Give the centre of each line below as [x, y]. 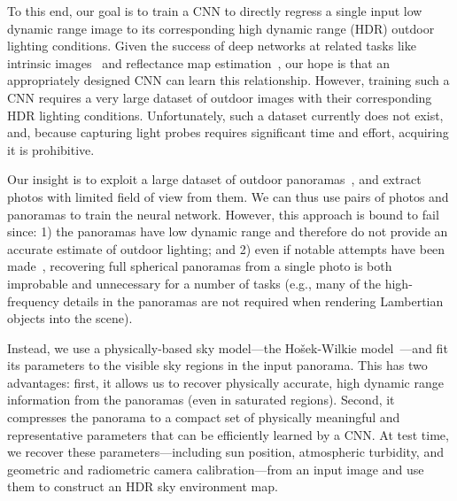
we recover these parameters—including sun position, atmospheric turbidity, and [225, 452]
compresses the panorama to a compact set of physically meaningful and [204, 417]
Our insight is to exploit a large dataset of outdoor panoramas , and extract [214, 179]
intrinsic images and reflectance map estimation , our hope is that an [199, 62]
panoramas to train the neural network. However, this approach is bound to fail [223, 214]
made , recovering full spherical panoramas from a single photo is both [200, 266]
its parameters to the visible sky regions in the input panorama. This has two [217, 365]
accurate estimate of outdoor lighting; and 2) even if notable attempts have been [226, 248]
